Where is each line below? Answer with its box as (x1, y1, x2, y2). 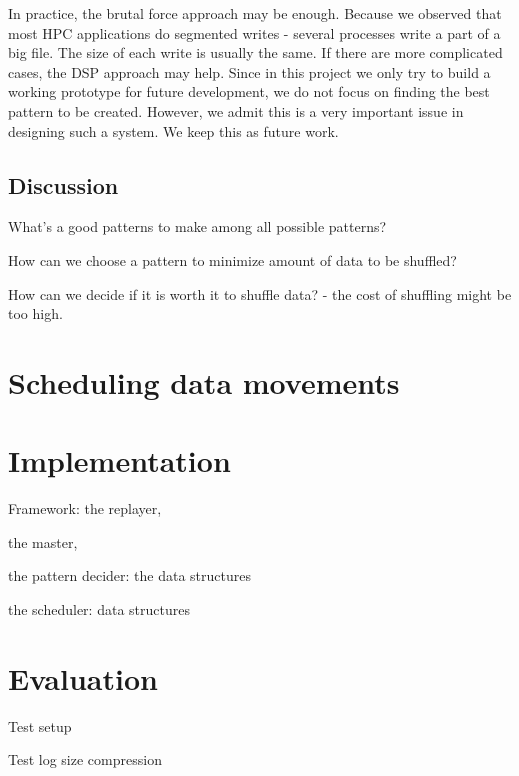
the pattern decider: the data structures (8, 565, 251, 586)
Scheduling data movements (8, 361, 400, 402)
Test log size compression (8, 749, 162, 770)
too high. (8, 303, 63, 324)
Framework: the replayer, (8, 498, 162, 519)
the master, (8, 531, 78, 552)
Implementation (8, 440, 231, 481)
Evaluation (8, 657, 158, 698)
